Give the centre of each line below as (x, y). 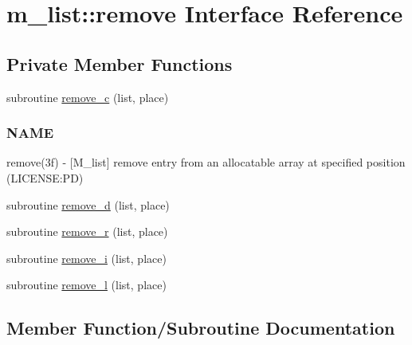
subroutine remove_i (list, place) (86, 258)
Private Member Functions (120, 63)
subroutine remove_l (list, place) (86, 285)
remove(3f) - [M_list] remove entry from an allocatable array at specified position (206, 162)
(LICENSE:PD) (45, 177)
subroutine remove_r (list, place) (87, 231)
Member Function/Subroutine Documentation (201, 328)
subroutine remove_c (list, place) (88, 97)
